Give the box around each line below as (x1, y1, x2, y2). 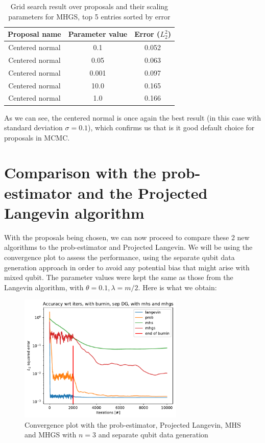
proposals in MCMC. (4, 132, 70, 143)
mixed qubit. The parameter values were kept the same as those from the (4, 272, 233, 283)
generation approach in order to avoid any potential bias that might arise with (4, 262, 250, 272)
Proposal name (8, 29, 61, 39)
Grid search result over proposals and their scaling (10, 1, 168, 11)
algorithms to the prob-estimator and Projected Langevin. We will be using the (4, 242, 253, 252)
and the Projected (78, 182, 208, 203)
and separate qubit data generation (98, 429, 208, 440)
